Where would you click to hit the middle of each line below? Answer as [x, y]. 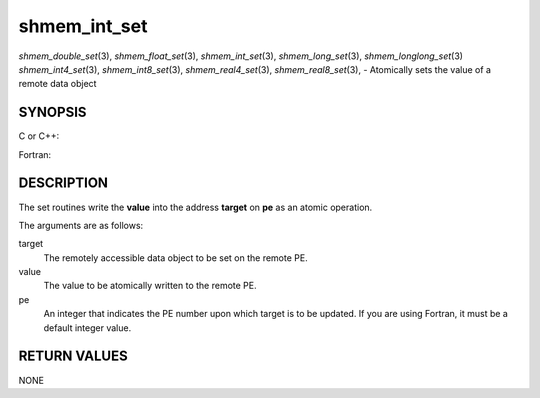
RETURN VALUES [73, 356]
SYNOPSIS [52, 112]
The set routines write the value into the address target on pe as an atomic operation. [195, 207]
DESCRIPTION [63, 183]
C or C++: [39, 136]
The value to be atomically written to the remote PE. [150, 286]
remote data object [57, 84]
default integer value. [87, 327]
